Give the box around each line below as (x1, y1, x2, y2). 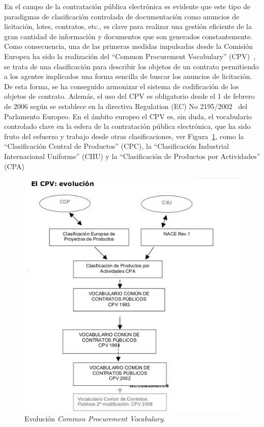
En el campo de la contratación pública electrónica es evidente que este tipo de (4, 1, 251, 11)
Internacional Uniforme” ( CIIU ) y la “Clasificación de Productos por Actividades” (4, 150, 260, 161)
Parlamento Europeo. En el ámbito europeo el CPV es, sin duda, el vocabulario (4, 111, 252, 121)
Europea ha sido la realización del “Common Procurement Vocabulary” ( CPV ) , (4, 50, 256, 61)
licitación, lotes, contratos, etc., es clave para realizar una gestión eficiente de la (4, 21, 252, 32)
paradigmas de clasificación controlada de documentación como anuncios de (4, 11, 240, 21)
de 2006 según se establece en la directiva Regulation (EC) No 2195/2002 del (4, 100, 248, 111)
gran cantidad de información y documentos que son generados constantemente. (4, 31, 253, 41)
